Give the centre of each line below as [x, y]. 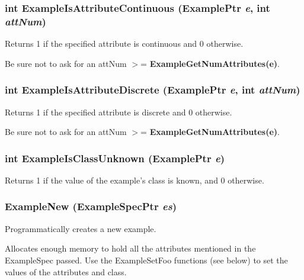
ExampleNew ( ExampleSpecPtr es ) [91, 206]
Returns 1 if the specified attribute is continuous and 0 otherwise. [124, 44]
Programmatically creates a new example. [81, 228]
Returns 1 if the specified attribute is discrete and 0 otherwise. [119, 112]
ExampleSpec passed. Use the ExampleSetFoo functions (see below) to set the [146, 260]
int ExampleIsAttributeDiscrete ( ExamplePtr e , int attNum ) [153, 90]
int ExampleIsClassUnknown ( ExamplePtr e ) [115, 158]
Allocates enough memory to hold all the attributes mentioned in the [130, 248]
